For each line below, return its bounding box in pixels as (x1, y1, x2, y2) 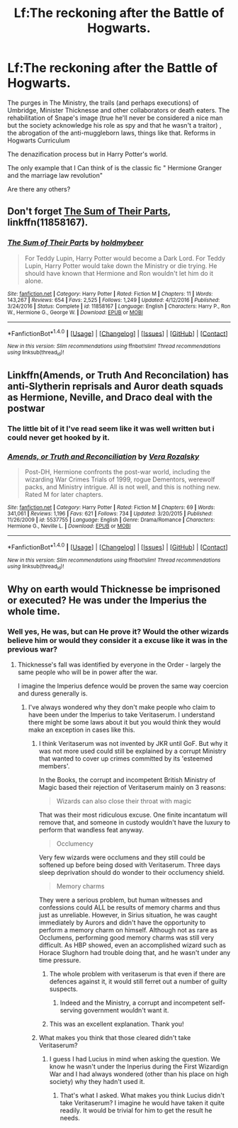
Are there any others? (7, 184, 71, 193)
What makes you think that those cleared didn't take (38, 1033, 191, 1042)
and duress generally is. (17, 689, 88, 698)
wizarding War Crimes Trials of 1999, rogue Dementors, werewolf (24, 475, 215, 484)
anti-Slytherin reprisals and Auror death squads (7, 381, 224, 392)
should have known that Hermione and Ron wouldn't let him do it (24, 269, 214, 277)
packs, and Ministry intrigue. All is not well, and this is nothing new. (24, 483, 221, 491)
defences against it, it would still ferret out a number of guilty (49, 977, 228, 985)
